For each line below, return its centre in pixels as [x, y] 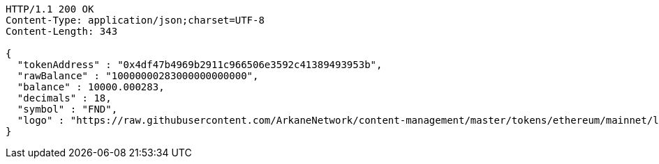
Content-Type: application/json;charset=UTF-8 [135, 20]
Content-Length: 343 [62, 31]
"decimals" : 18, [64, 98]
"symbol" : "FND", [67, 109]
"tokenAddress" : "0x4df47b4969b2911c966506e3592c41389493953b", [200, 65]
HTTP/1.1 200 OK [50, 9]
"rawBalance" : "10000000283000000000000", [138, 76]
